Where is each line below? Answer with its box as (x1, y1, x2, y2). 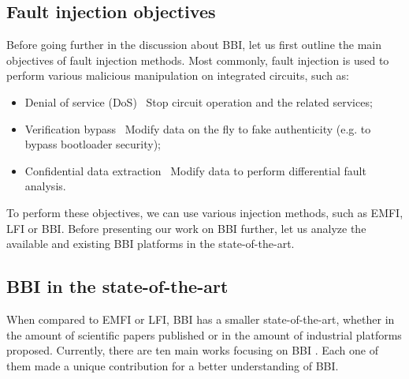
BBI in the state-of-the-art (6, 274, 229, 298)
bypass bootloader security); (24, 136, 162, 152)
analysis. (24, 178, 66, 194)
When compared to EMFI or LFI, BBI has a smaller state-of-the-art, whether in (6, 310, 395, 327)
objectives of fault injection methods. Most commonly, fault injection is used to (6, 51, 389, 68)
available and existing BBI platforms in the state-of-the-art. (6, 235, 295, 252)
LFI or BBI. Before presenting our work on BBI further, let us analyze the (6, 220, 366, 236)
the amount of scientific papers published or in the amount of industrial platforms (6, 326, 402, 343)
